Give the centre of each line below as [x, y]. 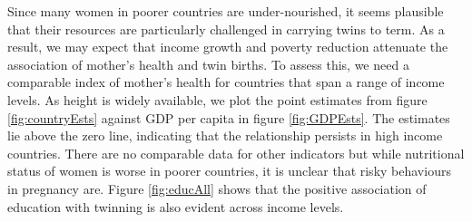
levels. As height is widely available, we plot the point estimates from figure [217, 99]
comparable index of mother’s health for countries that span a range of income [226, 82]
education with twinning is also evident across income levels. [176, 206]
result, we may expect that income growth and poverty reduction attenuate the [228, 47]
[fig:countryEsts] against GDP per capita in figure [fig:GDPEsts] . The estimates [229, 117]
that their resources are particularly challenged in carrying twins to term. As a [226, 29]
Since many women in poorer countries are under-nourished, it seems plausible [226, 11]
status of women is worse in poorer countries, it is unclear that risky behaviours [229, 171]
